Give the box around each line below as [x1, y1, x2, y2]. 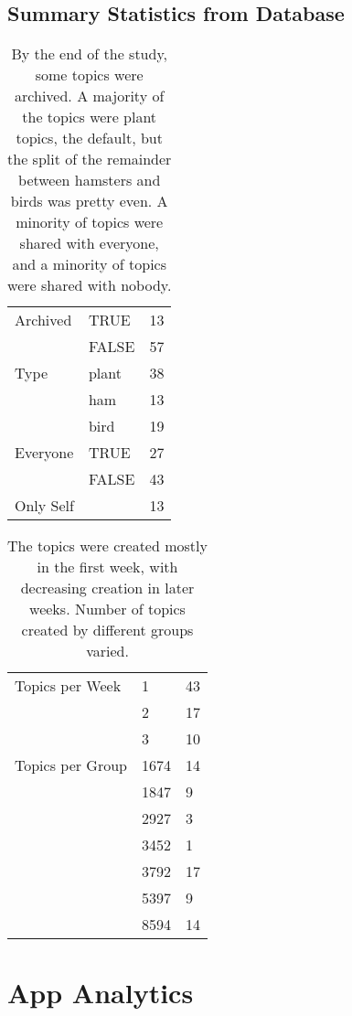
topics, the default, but [16, 127, 163, 149]
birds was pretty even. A [10, 190, 168, 212]
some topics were [35, 64, 144, 86]
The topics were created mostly [7, 535, 208, 557]
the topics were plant [22, 106, 157, 128]
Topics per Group [15, 754, 127, 776]
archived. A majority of [15, 85, 165, 107]
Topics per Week [15, 675, 122, 697]
